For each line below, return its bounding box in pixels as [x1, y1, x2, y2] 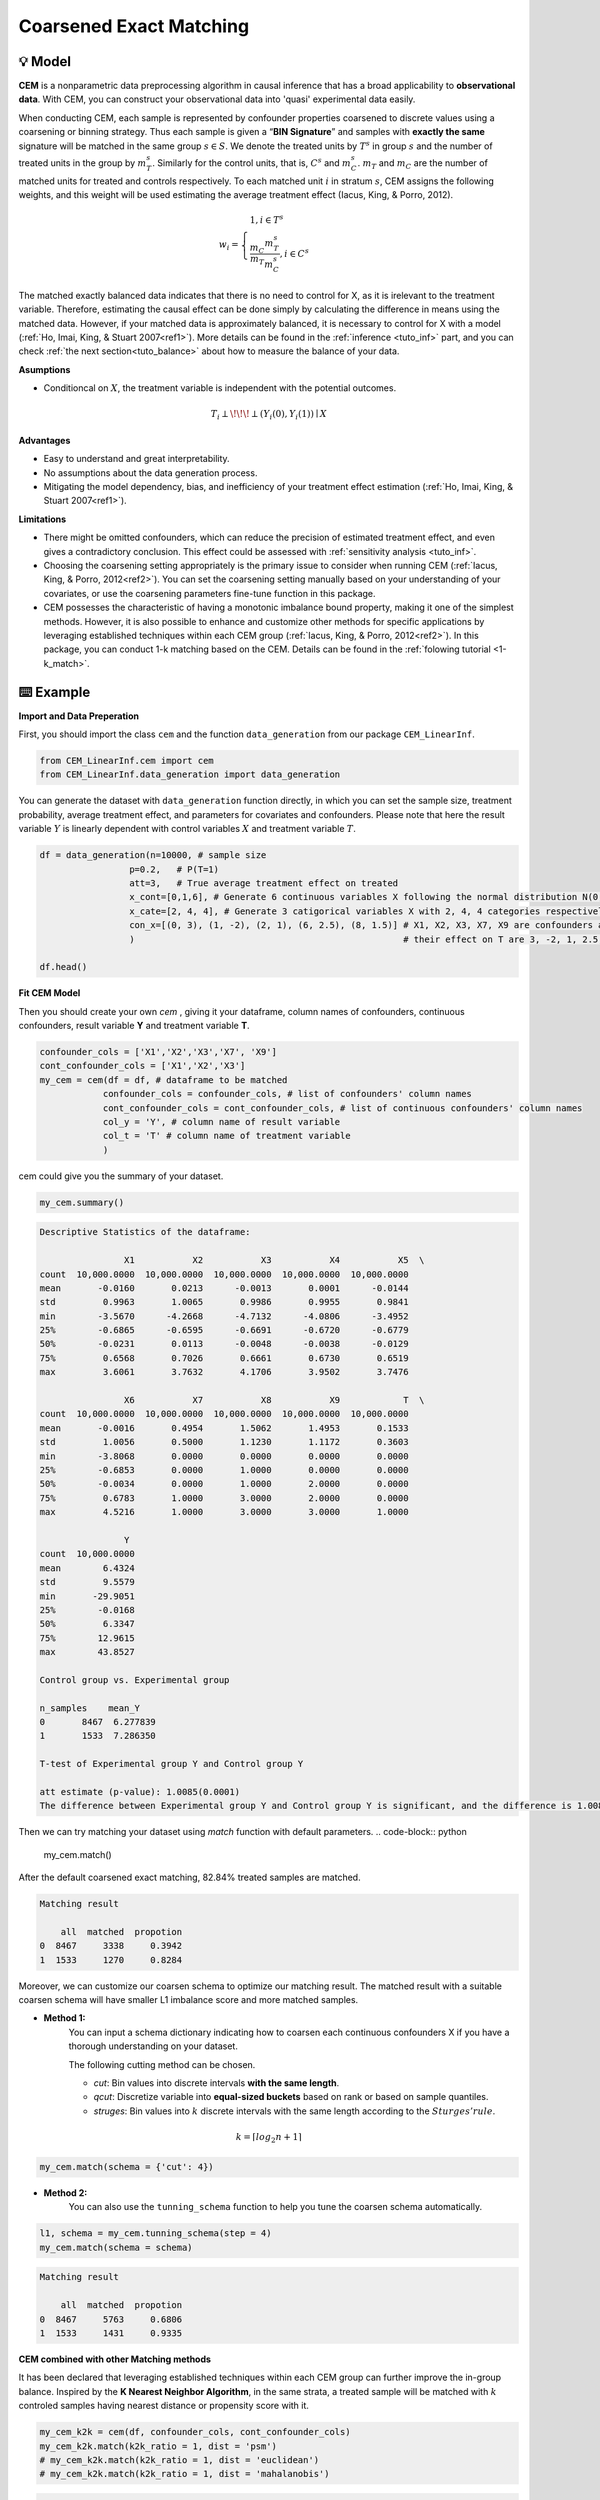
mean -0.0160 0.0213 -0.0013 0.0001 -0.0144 [39, 1282, 409, 1294]
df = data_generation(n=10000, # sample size [39, 850, 267, 861]
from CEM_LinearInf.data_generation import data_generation [39, 769, 341, 780]
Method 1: [43, 2012, 86, 2024]
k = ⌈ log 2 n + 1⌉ [235, 2131, 302, 2145]
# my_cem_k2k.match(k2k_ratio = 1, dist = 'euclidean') [39, 2454, 320, 2465]
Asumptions [18, 363, 71, 375]
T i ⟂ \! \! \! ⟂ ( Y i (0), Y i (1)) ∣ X [210, 408, 327, 422]
